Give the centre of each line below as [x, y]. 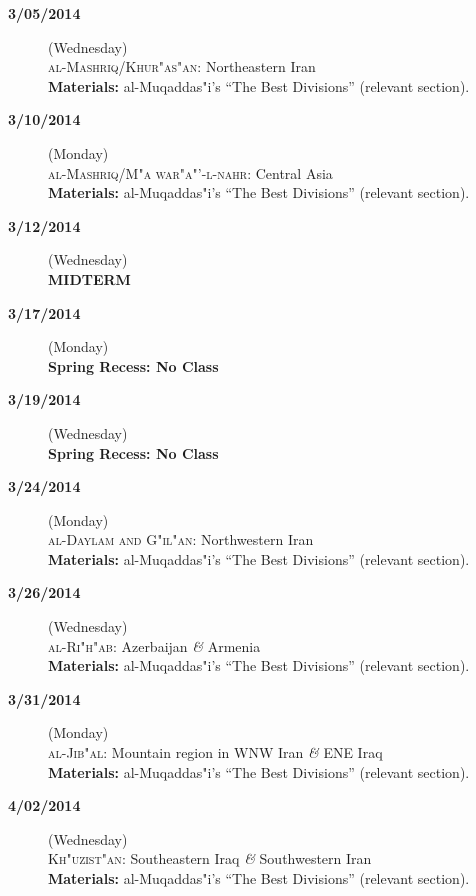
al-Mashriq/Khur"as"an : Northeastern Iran [182, 66]
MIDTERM [89, 278]
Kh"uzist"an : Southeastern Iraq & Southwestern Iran [210, 858]
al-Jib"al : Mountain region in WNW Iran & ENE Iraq [215, 752]
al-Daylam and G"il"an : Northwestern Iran [181, 539]
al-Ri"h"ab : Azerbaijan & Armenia [154, 645]
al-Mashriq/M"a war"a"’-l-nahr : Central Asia [190, 172]
